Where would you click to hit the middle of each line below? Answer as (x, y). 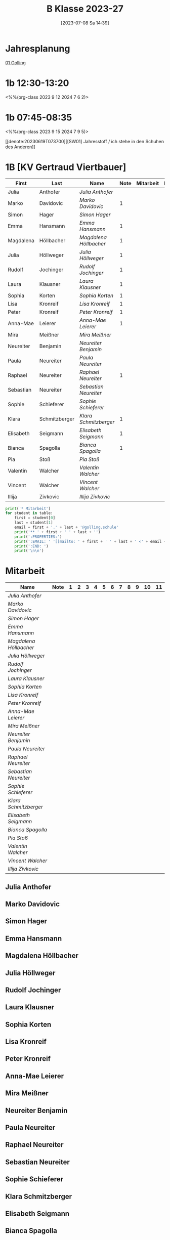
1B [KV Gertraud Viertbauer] (66, 167)
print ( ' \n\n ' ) (29, 551)
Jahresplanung (38, 48)
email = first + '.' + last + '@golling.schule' (67, 527)
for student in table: (29, 513)
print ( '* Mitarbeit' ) (28, 508)
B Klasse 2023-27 (85, 9)
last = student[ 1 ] (34, 523)
